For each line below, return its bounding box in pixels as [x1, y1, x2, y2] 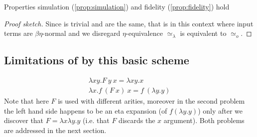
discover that [4, 115, 44, 126]
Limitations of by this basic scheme [4, 52, 189, 68]
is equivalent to [180, 28, 227, 38]
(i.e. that [83, 115, 110, 126]
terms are [4, 28, 33, 38]
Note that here [4, 96, 49, 106]
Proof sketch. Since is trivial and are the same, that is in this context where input [4, 18, 254, 28]
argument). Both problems [163, 115, 245, 126]
